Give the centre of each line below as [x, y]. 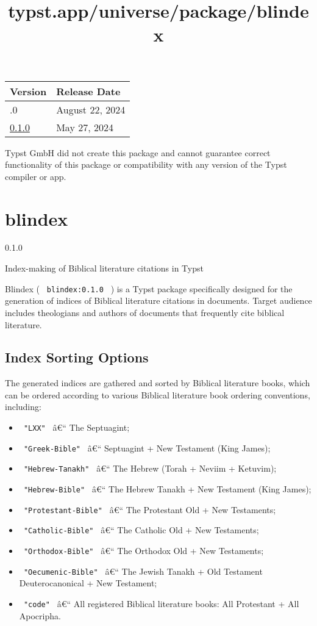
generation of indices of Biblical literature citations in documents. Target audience [158, 300]
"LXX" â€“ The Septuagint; [77, 427]
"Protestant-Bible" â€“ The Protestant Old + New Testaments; [150, 509]
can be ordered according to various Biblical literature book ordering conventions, [158, 394]
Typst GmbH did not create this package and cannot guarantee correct [138, 152]
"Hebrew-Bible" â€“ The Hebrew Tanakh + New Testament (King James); [167, 489]
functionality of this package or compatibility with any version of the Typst [146, 164]
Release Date [88, 91]
